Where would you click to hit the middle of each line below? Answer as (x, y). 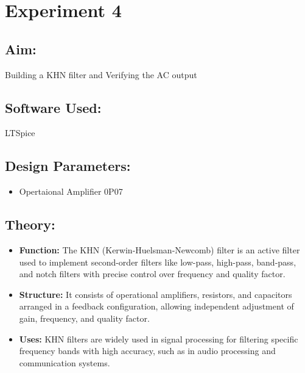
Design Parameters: (68, 166)
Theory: (30, 224)
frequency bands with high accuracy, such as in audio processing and (147, 351)
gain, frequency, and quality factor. (84, 318)
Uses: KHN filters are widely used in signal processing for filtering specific (159, 339)
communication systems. (65, 362)
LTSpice (20, 133)
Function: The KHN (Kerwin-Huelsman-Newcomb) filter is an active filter (160, 249)
